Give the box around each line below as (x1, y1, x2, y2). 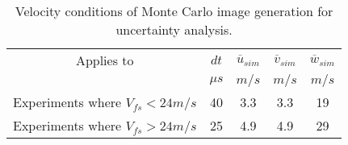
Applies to (75, 51, 134, 69)
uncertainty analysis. (115, 20, 233, 39)
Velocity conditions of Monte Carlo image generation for (15, 2, 333, 20)
